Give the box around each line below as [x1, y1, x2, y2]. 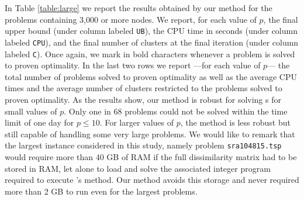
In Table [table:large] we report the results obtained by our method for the [5, 2, 272, 13]
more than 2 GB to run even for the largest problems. [5, 185, 198, 197]
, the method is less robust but [180, 116, 291, 129]
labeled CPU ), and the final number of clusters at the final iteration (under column [5, 36, 299, 48]
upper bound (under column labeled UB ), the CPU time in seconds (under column [5, 25, 298, 37]
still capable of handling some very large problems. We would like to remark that [5, 127, 295, 140]
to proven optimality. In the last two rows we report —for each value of [5, 59, 261, 71]
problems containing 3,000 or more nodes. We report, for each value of [5, 13, 257, 25]
